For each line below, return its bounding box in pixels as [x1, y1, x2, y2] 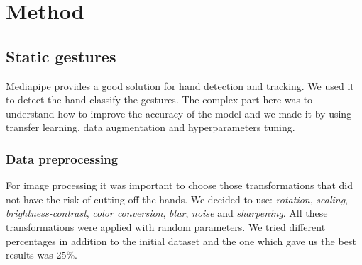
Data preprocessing [6, 150, 119, 167]
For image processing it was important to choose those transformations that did [6, 178, 353, 193]
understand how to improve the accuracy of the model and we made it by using [6, 106, 352, 120]
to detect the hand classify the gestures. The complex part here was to [6, 92, 313, 107]
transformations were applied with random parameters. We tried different [6, 219, 326, 234]
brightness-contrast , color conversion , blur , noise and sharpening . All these [6, 205, 328, 220]
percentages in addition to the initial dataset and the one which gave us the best [6, 233, 356, 248]
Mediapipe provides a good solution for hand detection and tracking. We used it [6, 78, 354, 93]
